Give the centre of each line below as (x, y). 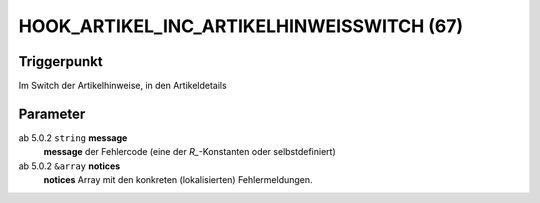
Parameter (52, 113)
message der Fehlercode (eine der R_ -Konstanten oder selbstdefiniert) (189, 152)
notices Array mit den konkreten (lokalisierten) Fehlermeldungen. (178, 180)
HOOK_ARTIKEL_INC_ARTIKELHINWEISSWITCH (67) (241, 26)
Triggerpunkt (61, 61)
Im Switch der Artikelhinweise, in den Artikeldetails (122, 86)
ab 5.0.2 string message (73, 137)
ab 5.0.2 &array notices (69, 166)
